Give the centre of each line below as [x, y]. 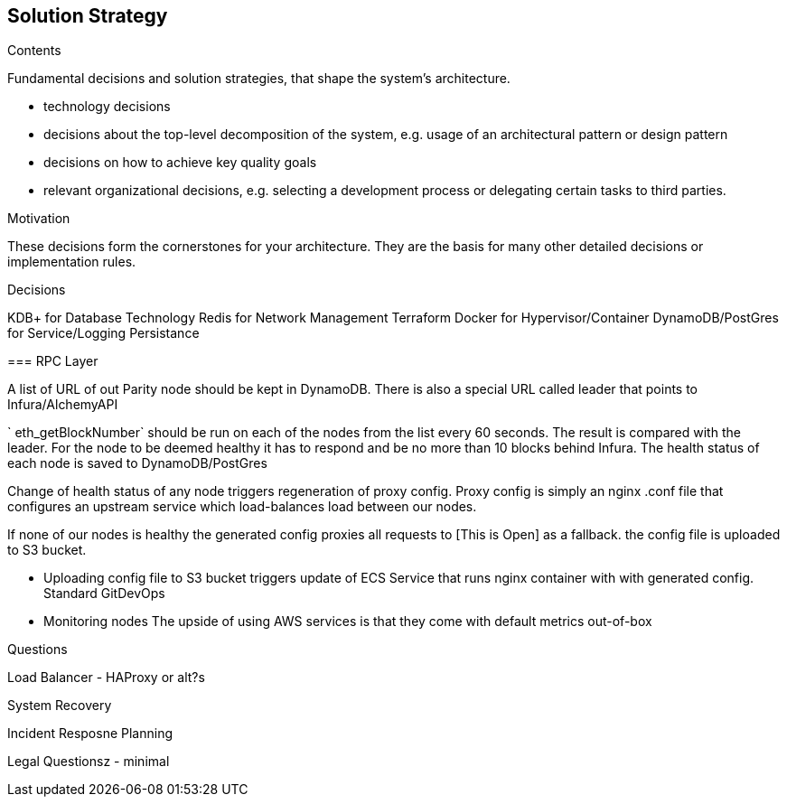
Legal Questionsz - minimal [89, 762]
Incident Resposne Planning [90, 734]
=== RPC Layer [53, 361]
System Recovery [60, 706]
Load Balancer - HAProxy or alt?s [106, 678]
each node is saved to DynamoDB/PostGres [137, 463]
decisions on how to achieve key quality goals [180, 163]
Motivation [39, 219]
